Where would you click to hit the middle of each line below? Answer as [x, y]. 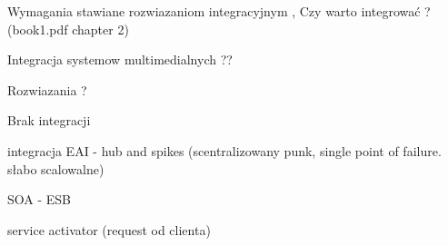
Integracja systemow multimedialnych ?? [120, 59]
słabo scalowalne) [56, 168]
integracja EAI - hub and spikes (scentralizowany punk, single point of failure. [224, 150]
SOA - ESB [39, 199]
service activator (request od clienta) [109, 229]
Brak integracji [49, 120]
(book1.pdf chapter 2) [68, 29]
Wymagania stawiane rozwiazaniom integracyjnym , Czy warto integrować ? [219, 11]
